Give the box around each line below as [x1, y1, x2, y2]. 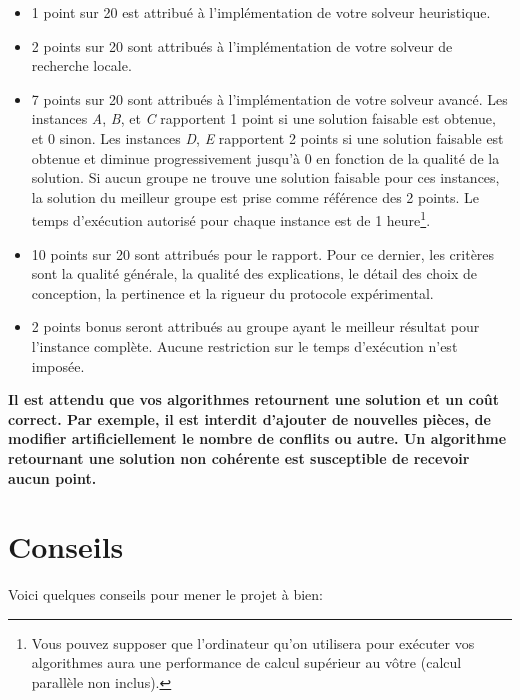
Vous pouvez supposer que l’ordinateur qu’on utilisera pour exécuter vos [31, 632, 475, 653]
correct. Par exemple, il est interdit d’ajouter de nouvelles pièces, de [8, 408, 491, 429]
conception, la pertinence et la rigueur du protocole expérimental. [31, 282, 434, 303]
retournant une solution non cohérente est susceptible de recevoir [8, 447, 470, 468]
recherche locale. [31, 55, 132, 76]
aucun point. [8, 467, 97, 488]
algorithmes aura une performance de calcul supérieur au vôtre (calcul [31, 652, 462, 673]
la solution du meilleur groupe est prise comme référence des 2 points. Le [31, 186, 479, 207]
